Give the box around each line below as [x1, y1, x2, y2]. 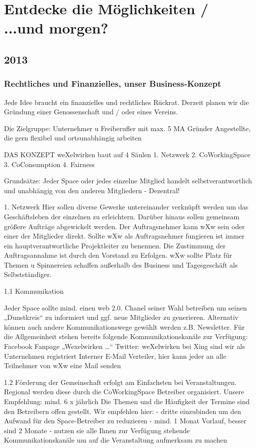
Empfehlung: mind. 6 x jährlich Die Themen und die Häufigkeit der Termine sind [4, 396, 250, 406]
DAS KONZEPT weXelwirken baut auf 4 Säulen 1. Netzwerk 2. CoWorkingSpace [4, 149, 251, 159]
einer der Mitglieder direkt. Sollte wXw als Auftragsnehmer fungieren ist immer [4, 231, 245, 241]
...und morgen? [4, 18, 109, 38]
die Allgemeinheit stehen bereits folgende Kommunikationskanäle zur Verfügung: [4, 331, 248, 342]
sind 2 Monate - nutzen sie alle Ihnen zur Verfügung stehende [4, 425, 190, 435]
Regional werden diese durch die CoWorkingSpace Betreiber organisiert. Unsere [4, 386, 245, 397]
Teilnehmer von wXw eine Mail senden [4, 360, 121, 371]
